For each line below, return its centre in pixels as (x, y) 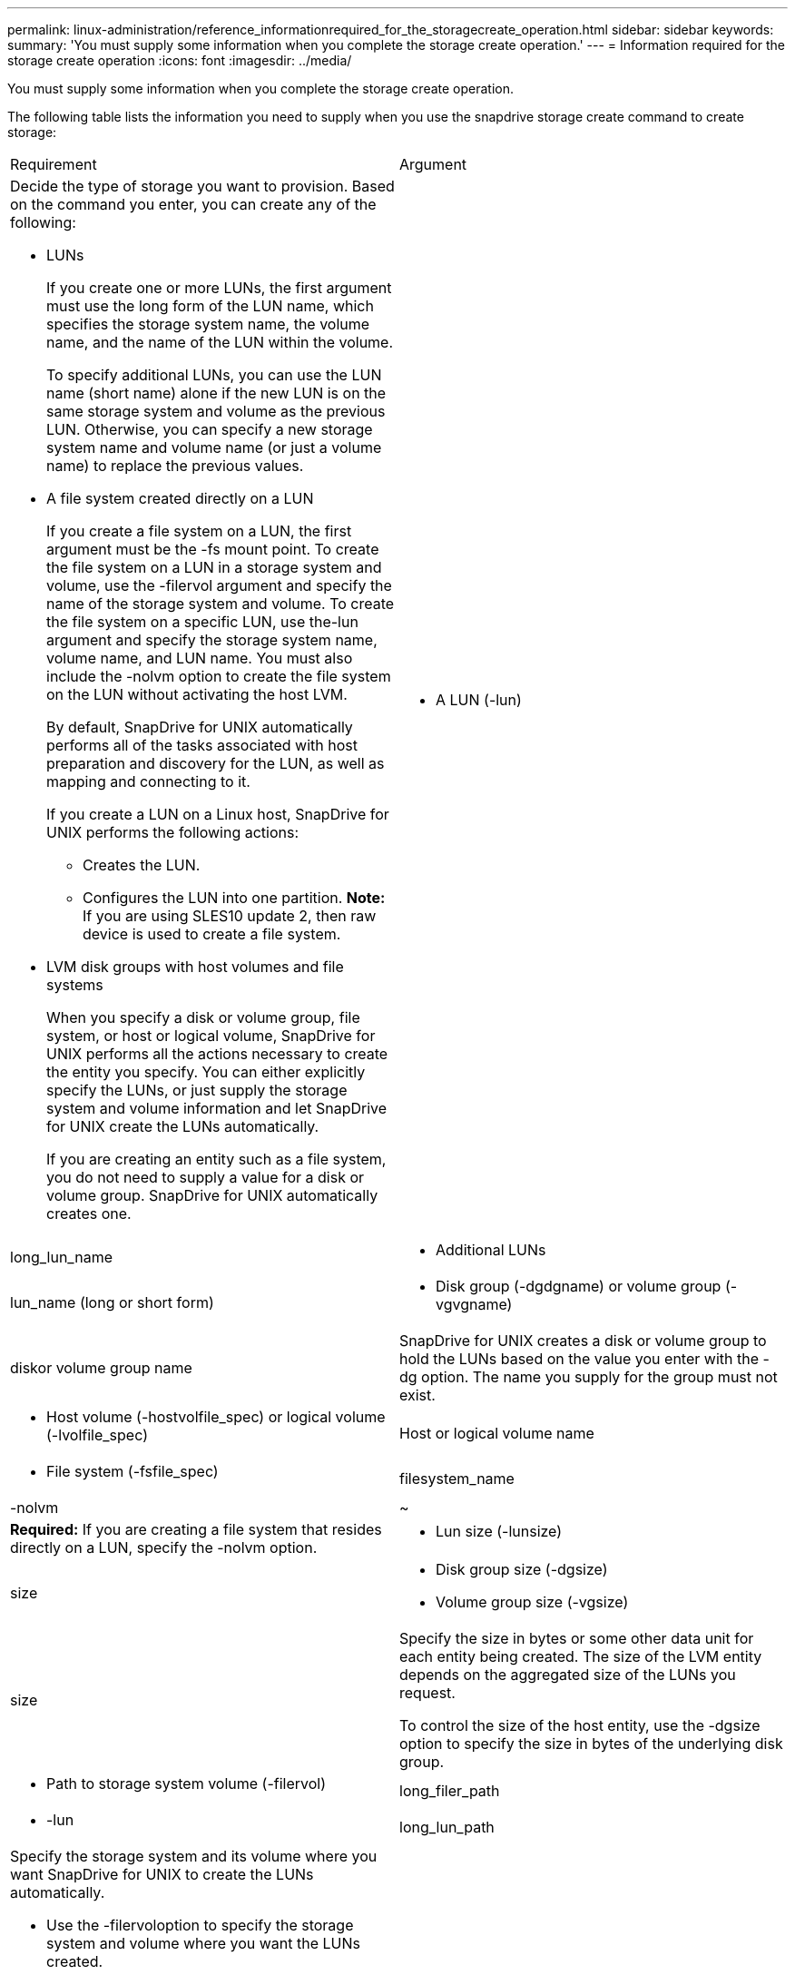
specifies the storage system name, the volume (208, 324)
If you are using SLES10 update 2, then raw (230, 916)
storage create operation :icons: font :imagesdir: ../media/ (180, 60)
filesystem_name (457, 1479)
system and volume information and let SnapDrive (217, 1108)
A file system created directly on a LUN (180, 498)
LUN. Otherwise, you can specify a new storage (210, 429)
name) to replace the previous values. (175, 466)
